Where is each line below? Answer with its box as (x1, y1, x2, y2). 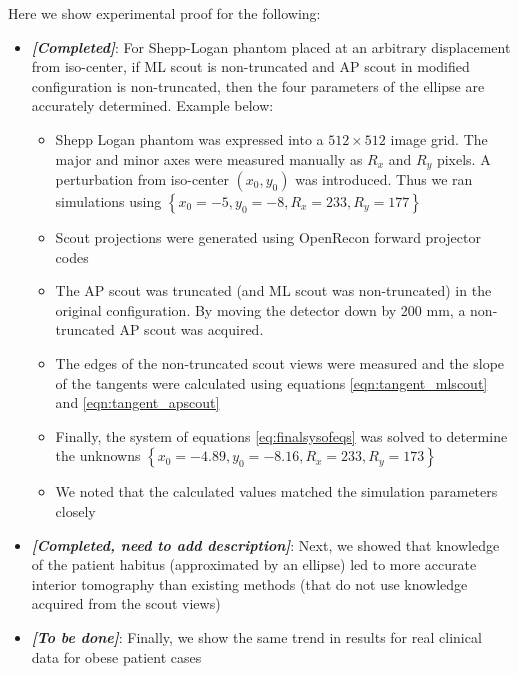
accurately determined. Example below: (31, 95, 274, 116)
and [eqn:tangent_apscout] (55, 392, 220, 413)
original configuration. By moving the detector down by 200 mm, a (55, 299, 466, 320)
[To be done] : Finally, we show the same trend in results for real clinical (31, 626, 482, 647)
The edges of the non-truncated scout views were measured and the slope (55, 352, 505, 373)
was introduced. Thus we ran (295, 169, 473, 190)
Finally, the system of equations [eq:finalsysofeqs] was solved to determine (55, 425, 508, 446)
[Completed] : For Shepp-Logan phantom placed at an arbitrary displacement (31, 36, 511, 57)
